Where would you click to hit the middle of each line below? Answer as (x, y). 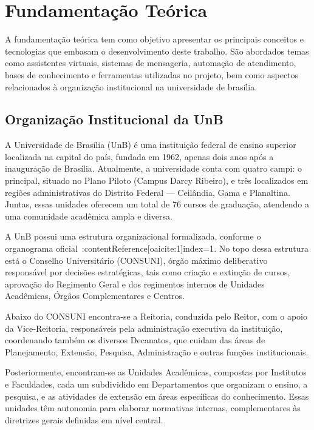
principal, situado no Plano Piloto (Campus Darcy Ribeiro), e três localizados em (157, 180)
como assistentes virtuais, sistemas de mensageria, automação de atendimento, (151, 63)
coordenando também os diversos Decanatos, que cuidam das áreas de (135, 340)
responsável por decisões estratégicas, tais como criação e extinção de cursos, (148, 272)
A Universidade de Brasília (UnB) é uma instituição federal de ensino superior (151, 145)
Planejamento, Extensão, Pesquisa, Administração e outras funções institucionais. (157, 351)
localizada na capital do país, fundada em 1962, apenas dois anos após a (139, 156)
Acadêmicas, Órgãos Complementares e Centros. (95, 296)
